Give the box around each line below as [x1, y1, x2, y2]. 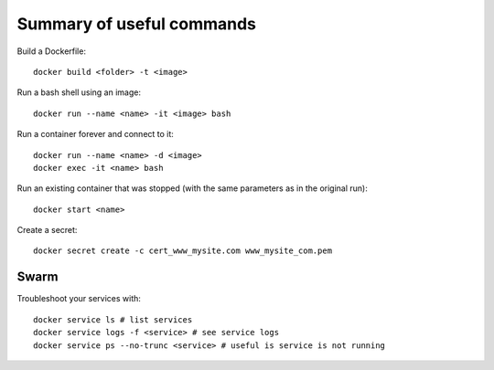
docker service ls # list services [33, 314, 193, 324]
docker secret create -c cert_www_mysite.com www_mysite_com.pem [33, 246, 333, 256]
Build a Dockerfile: [16, 46, 87, 57]
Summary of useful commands [16, 14, 256, 34]
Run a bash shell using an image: [16, 87, 142, 98]
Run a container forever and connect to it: [16, 129, 174, 140]
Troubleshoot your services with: [16, 293, 142, 304]
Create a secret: [16, 225, 78, 236]
